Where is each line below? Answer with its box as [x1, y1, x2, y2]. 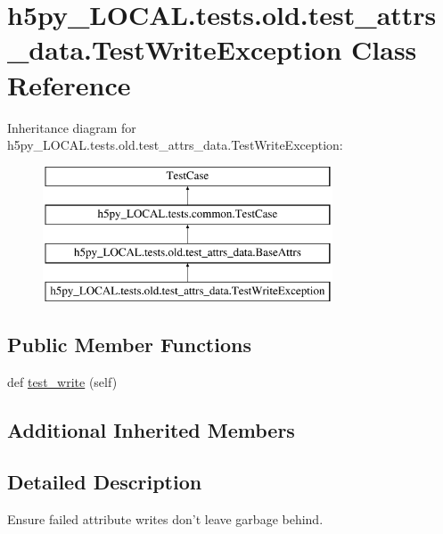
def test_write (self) [7, 372, 118, 390]
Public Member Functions [7, 330, 251, 357]
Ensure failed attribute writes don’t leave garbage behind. [7, 510, 324, 529]
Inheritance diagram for [7, 118, 136, 136]
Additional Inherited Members [7, 415, 295, 443]
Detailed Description [7, 468, 202, 496]
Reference [7, 66, 131, 103]
